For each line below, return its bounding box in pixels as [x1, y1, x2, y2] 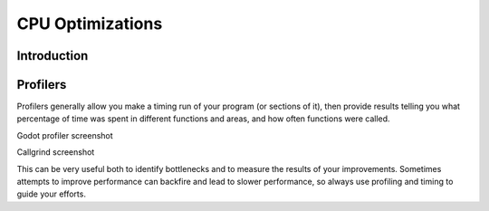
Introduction [16, 48, 89, 63]
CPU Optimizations [16, 14, 163, 34]
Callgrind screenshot [16, 147, 95, 158]
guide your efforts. [16, 188, 86, 199]
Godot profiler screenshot [16, 129, 113, 140]
